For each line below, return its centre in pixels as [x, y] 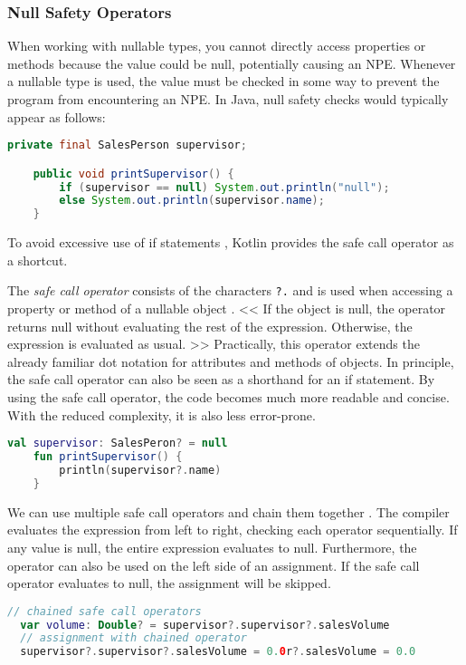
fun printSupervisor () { [108, 457]
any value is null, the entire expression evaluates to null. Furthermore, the [212, 547]
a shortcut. [38, 260]
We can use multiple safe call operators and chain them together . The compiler [228, 511]
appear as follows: [57, 116]
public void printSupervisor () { [133, 173]
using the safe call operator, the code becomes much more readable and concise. [228, 397]
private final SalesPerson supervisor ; [127, 145]
